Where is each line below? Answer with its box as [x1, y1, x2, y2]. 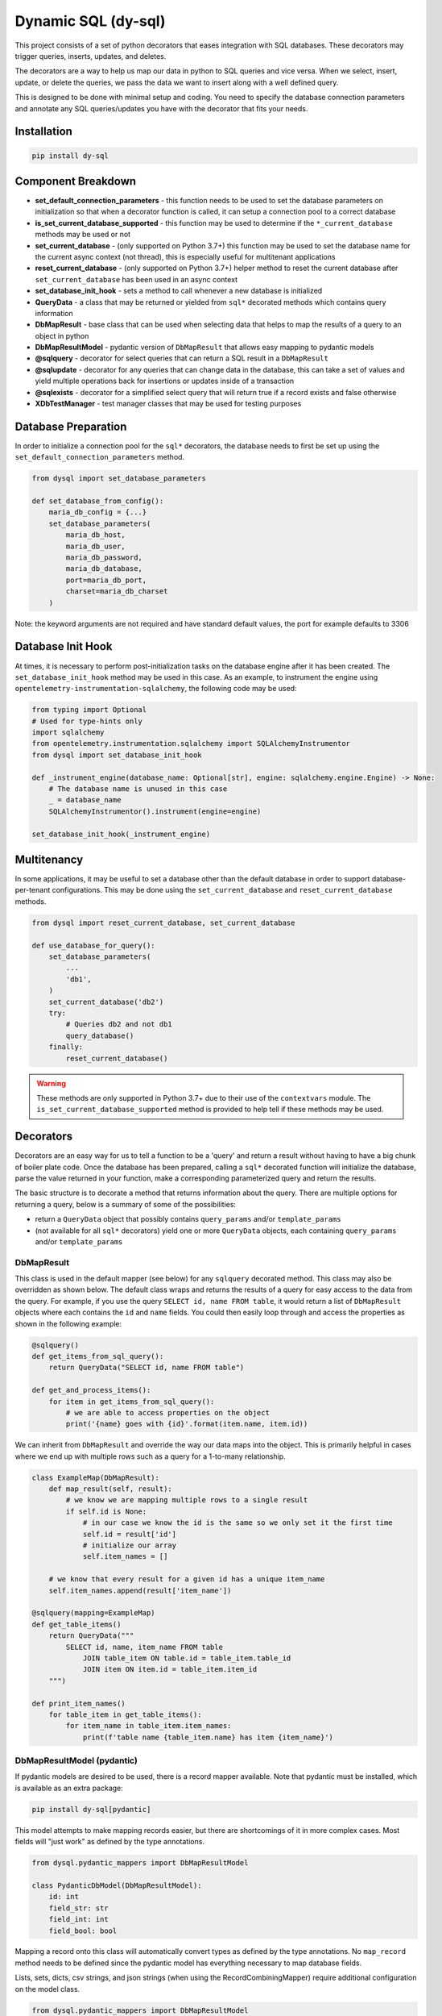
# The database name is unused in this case [48, 785, 228, 793]
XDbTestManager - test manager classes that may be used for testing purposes [35, 399, 302, 409]
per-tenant [14, 885, 51, 895]
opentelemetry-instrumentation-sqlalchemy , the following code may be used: [14, 684, 297, 694]
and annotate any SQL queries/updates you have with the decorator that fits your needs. [14, 103, 308, 113]
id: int [48, 1892, 80, 1901]
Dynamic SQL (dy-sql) [14, 12, 166, 30]
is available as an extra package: [14, 1783, 124, 1793]
